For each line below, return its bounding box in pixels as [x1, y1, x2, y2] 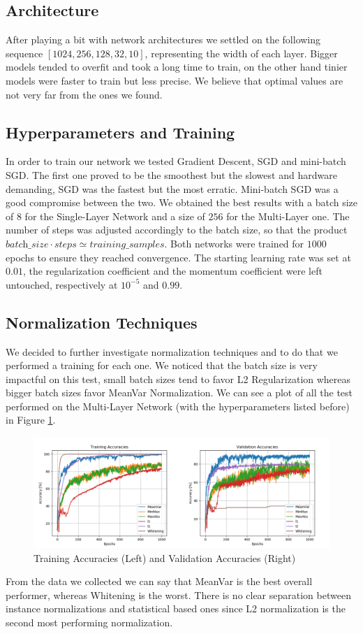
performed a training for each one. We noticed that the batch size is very [6, 358, 318, 373]
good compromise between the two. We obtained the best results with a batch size [6, 195, 358, 210]
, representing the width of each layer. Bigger [145, 45, 338, 60]
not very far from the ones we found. [6, 87, 163, 101]
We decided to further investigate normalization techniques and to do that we [6, 344, 338, 359]
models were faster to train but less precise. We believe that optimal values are [6, 73, 343, 87]
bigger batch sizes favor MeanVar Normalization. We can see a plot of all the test [6, 385, 353, 400]
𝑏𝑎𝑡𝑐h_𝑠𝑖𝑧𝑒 [6, 239, 49, 250]
